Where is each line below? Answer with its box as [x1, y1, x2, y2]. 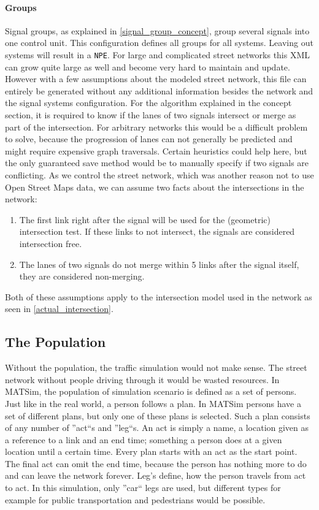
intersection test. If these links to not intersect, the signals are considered [19, 225, 295, 238]
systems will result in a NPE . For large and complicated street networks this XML [5, 48, 310, 61]
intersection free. [19, 237, 82, 249]
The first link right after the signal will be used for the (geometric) [19, 213, 271, 226]
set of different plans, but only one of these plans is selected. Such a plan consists [5, 409, 310, 422]
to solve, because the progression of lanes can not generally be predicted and [5, 132, 293, 145]
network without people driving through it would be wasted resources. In [5, 373, 280, 386]
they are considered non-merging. [19, 270, 145, 283]
